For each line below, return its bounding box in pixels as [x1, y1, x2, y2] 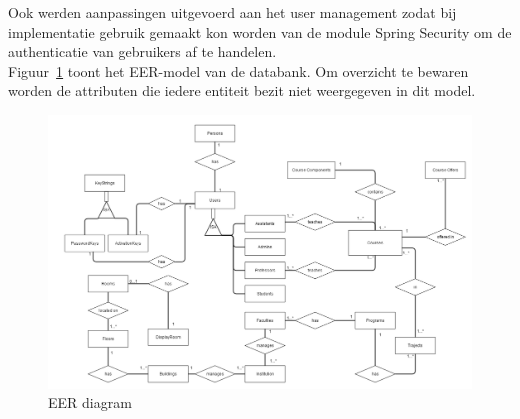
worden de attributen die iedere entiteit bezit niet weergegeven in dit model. [8, 80, 476, 101]
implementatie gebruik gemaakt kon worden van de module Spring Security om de [8, 21, 512, 42]
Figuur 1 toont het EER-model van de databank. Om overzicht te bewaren [8, 60, 469, 81]
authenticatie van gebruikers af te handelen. [8, 41, 277, 62]
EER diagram [48, 392, 132, 413]
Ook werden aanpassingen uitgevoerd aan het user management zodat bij [8, 2, 457, 22]
